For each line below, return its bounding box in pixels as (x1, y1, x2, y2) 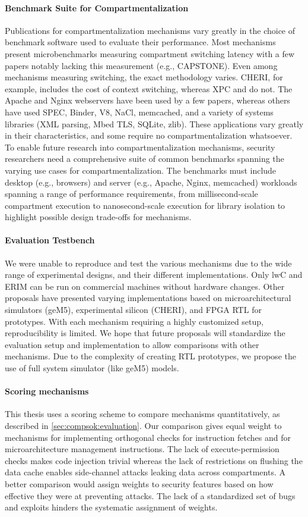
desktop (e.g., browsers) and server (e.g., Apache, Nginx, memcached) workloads (5, 176, 297, 188)
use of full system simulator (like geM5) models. (5, 362, 179, 374)
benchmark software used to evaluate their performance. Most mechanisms (5, 36, 276, 48)
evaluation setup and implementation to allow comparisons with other (5, 338, 259, 350)
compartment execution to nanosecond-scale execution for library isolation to (5, 199, 285, 211)
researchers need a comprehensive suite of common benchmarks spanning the (5, 152, 284, 165)
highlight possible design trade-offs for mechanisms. (5, 211, 192, 223)
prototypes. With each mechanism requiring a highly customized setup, (5, 315, 263, 327)
